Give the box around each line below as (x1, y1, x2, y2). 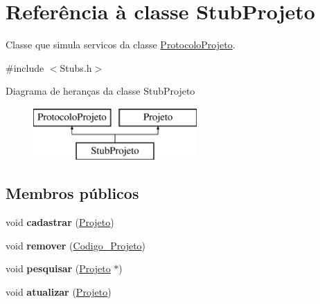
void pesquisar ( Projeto (6, 261, 111, 276)
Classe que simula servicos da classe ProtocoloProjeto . (6, 37, 235, 52)
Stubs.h (60, 60, 92, 75)
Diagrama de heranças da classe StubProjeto (6, 84, 195, 98)
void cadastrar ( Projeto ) (6, 215, 114, 229)
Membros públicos (6, 182, 139, 204)
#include (6, 60, 44, 75)
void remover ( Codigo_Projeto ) (6, 238, 146, 252)
